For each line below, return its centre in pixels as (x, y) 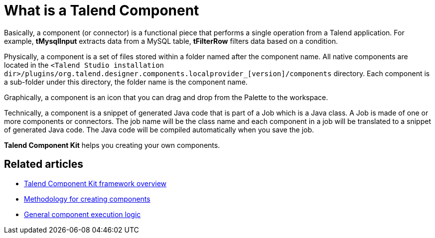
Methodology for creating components (87, 199)
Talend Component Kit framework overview (95, 183)
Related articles (44, 164)
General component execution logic (82, 214)
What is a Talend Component (102, 10)
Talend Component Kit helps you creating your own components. (112, 145)
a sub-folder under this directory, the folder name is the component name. (126, 82)
